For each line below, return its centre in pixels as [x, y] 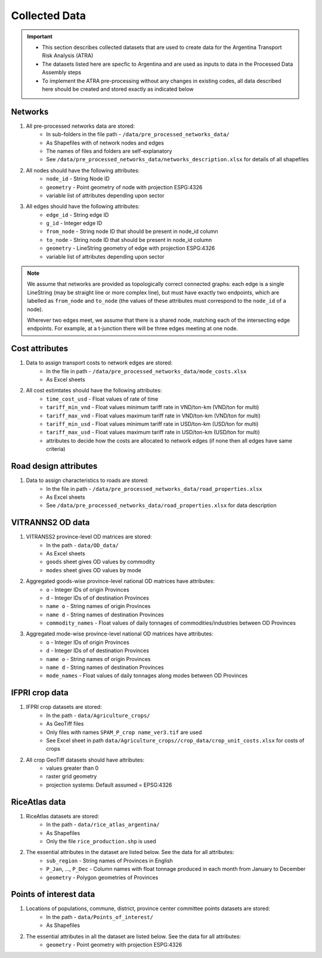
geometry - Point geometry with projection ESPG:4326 [114, 944]
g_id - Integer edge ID [74, 223]
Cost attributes [40, 348]
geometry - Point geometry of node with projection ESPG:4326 [124, 187]
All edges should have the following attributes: [83, 207]
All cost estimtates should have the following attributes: [94, 391]
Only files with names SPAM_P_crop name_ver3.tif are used [124, 732]
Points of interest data [53, 894]
